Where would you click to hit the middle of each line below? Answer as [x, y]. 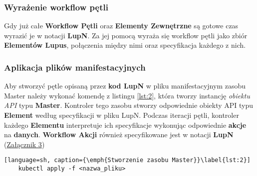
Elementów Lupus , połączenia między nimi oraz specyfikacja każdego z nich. [125, 45]
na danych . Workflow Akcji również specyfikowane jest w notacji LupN [119, 134]
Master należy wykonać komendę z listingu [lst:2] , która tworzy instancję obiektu [127, 95]
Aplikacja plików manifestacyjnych [75, 67]
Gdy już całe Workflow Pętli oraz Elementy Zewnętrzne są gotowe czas [121, 26]
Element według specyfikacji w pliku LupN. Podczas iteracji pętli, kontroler [122, 115]
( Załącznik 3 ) [24, 144]
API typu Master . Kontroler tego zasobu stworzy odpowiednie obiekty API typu [129, 105]
